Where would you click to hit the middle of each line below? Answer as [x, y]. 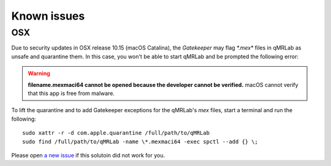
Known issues [48, 16]
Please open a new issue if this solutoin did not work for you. [88, 155]
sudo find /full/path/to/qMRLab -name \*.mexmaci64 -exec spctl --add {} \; [140, 141]
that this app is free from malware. [71, 93]
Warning [39, 74]
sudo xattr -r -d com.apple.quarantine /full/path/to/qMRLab [116, 133]
